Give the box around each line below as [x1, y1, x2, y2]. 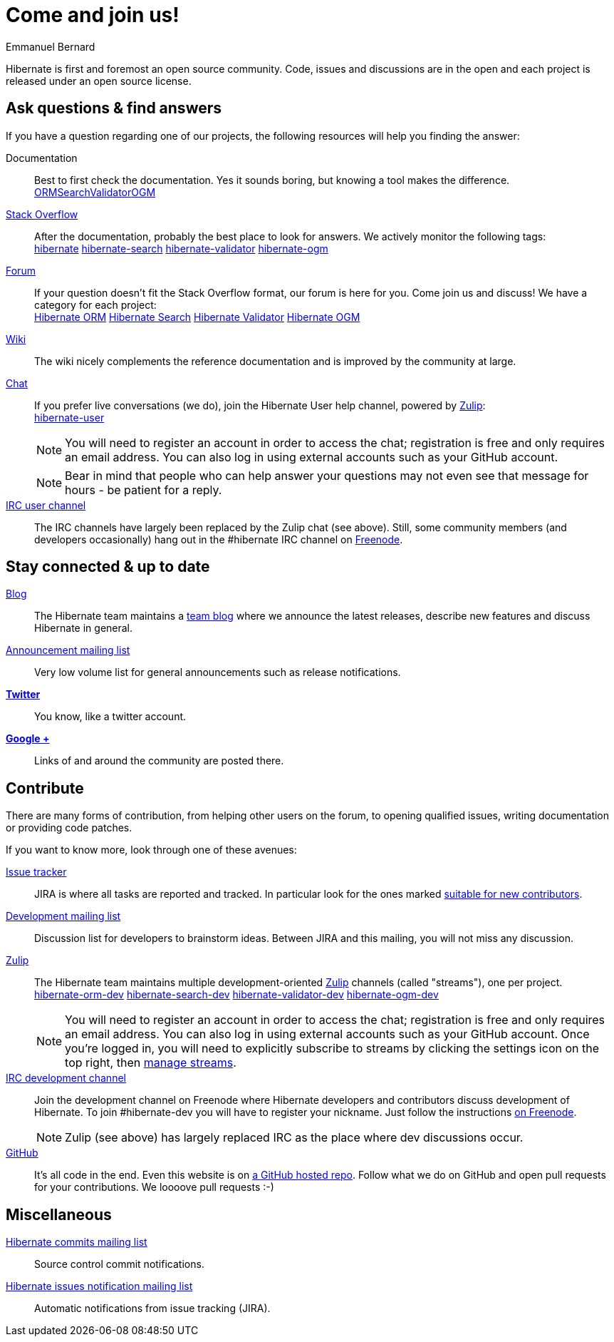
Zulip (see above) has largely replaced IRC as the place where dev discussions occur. [65, 1130, 524, 1145]
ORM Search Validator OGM [34, 185, 156, 198]
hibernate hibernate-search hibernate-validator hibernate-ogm [34, 242, 328, 255]
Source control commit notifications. [34, 1258, 204, 1271]
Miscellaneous [6, 1205, 112, 1224]
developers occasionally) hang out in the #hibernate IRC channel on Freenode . [34, 533, 403, 545]
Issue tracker [6, 866, 67, 879]
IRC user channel [6, 498, 86, 511]
